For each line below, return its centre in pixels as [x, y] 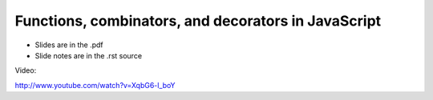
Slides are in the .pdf [69, 45]
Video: [26, 70]
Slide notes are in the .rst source [89, 55]
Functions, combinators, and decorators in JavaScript [198, 21]
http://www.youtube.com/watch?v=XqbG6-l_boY [95, 85]
